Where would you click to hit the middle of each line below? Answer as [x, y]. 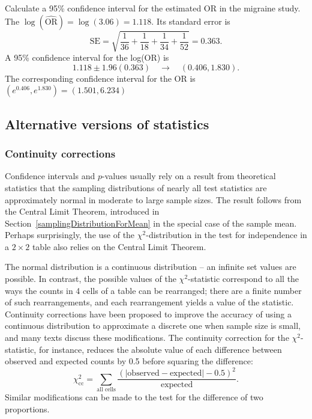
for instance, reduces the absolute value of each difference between [160, 349]
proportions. [27, 408]
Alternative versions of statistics [107, 124]
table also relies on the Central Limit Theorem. [119, 246]
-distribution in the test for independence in [226, 235]
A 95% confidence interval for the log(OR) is [87, 57]
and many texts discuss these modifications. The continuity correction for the [147, 338]
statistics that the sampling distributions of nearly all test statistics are [136, 187]
